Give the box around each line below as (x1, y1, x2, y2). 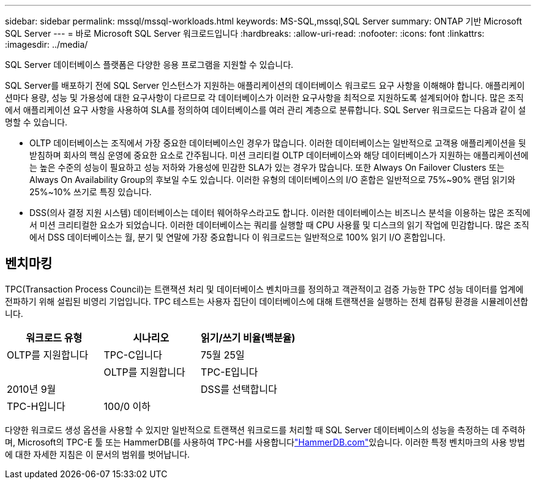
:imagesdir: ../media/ (5, 39, 88, 50)
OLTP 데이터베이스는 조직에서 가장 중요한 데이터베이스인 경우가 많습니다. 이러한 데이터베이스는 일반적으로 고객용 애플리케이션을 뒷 (29, 138, 526, 148)
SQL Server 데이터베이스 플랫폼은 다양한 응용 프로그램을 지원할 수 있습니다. (5, 59, 294, 70)
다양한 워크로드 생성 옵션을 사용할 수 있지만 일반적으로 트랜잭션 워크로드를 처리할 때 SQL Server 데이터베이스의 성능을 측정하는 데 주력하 (5, 424, 526, 435)
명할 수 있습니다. (5, 117, 68, 127)
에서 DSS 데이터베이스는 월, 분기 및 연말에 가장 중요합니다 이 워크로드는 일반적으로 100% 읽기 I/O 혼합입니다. (29, 232, 445, 242)
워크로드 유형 (26, 331, 83, 344)
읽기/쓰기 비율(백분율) (201, 331, 296, 344)
